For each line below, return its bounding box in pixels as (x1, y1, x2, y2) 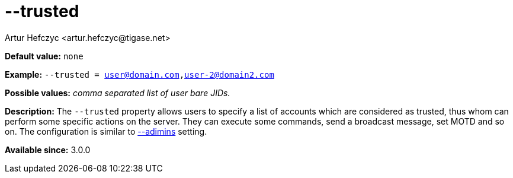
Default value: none (5, 50, 84, 61)
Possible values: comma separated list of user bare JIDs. (5, 87, 230, 98)
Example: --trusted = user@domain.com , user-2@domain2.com (5, 69, 274, 80)
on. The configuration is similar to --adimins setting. (5, 126, 207, 136)
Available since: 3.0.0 (5, 144, 91, 155)
